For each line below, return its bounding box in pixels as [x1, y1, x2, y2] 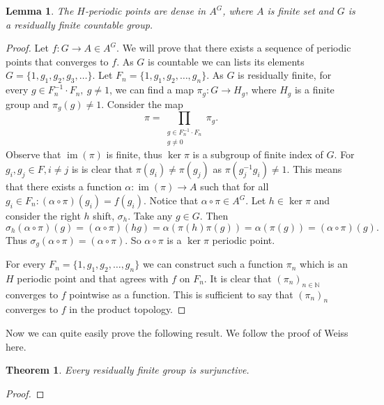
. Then [199, 208, 229, 222]
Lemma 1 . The [6, 3, 74, 17]
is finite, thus [106, 146, 162, 161]
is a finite [294, 82, 335, 97]
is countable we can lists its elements [148, 54, 305, 68]
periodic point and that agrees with [17, 270, 169, 285]
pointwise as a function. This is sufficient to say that [69, 286, 293, 301]
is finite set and [267, 3, 334, 17]
